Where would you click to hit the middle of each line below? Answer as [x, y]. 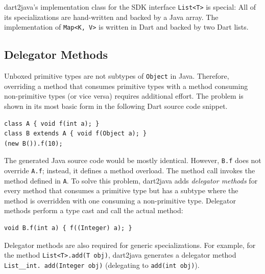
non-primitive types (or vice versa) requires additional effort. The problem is [124, 96]
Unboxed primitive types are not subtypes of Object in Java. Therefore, [117, 76]
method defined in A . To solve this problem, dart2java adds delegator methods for [131, 180]
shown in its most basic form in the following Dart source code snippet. [116, 106]
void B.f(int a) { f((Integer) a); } [68, 228]
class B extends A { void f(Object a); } [76, 134]
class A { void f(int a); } [52, 123]
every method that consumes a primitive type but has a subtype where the [121, 190]
